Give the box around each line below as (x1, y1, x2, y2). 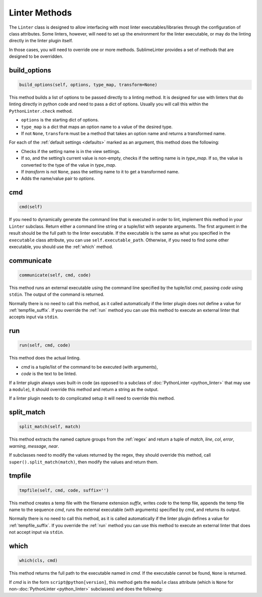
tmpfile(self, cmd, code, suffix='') (19, 487, 109, 493)
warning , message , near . (9, 443, 59, 449)
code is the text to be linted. (21, 371, 77, 376)
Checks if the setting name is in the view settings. (21, 148, 121, 154)
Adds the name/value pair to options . (21, 175, 96, 182)
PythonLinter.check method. (9, 108, 73, 114)
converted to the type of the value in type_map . (21, 162, 116, 168)
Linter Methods (9, 7, 72, 18)
